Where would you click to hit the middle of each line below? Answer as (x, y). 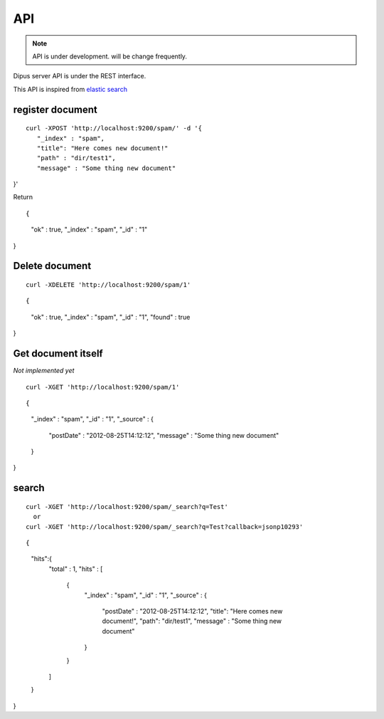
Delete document (52, 266)
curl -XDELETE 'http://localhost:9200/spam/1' (108, 285)
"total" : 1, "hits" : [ (76, 569)
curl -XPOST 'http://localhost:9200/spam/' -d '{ (114, 128)
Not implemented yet (44, 371)
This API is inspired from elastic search (70, 89)
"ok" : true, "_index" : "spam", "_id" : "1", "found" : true (111, 317)
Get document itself (58, 353)
